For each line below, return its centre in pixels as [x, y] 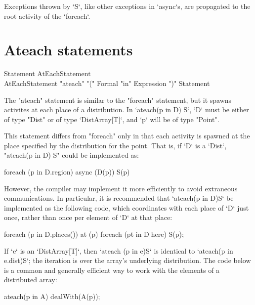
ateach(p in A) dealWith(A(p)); [52, 296]
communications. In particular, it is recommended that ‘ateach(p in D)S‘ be [119, 198]
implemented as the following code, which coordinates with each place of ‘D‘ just [127, 207]
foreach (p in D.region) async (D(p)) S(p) [67, 172]
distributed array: [31, 280]
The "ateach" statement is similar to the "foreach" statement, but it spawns [118, 100]
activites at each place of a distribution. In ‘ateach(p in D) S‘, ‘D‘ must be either [127, 109]
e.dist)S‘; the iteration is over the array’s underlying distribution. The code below [127, 260]
